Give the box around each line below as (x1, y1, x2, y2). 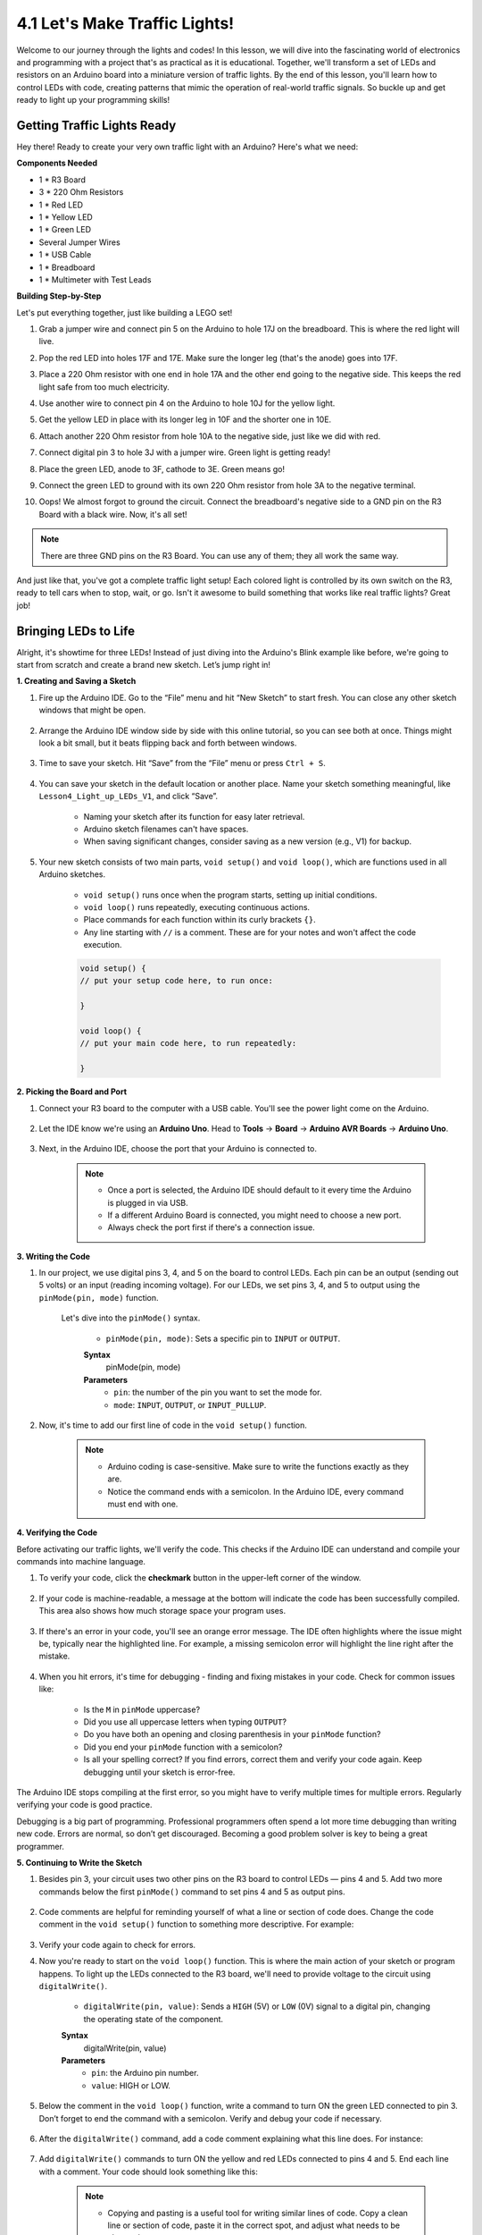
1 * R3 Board (38, 174, 87, 185)
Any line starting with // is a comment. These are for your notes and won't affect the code (83, 926, 417, 938)
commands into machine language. (16, 1556, 146, 1567)
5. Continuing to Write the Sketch (16, 1857, 143, 1868)
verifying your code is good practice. (16, 1800, 153, 1810)
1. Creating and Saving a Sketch (16, 676, 137, 687)
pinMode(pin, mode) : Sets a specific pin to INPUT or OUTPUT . (105, 1333, 341, 1344)
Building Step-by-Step (16, 291, 102, 301)
